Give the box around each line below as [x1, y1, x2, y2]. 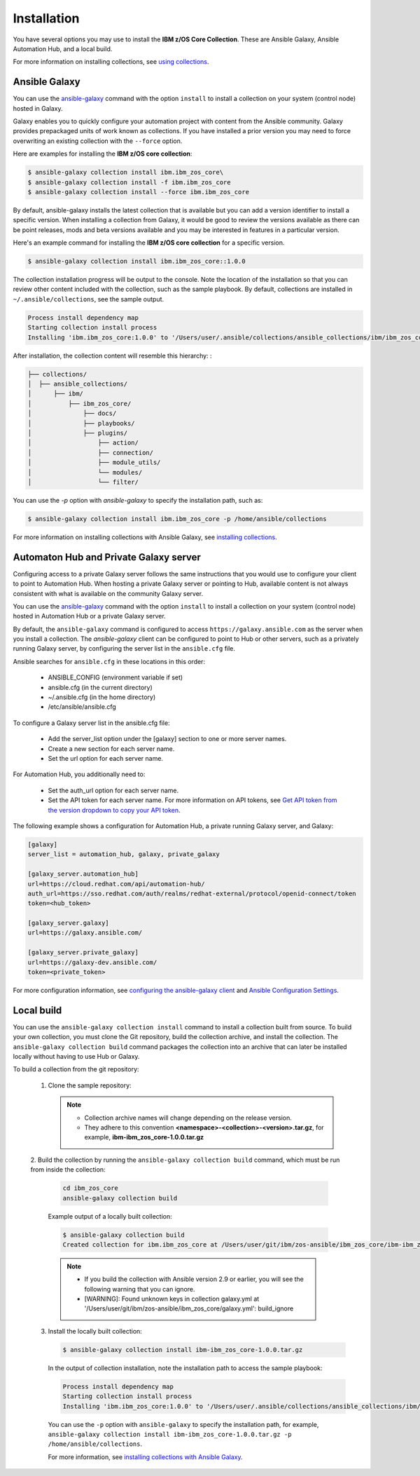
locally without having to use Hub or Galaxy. [13, 1052, 140, 1061]
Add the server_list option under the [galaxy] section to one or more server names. [48, 735, 287, 743]
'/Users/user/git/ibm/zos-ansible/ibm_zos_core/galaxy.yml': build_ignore [84, 1304, 294, 1313]
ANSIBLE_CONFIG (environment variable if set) [48, 673, 183, 682]
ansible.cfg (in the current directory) [48, 683, 153, 691]
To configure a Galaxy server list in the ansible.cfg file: [13, 719, 171, 727]
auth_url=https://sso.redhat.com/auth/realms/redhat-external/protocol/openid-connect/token [27, 889, 356, 898]
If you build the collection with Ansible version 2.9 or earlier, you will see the [84, 1275, 304, 1283]
